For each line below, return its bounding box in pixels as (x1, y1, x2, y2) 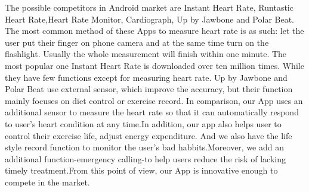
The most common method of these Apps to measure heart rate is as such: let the (5, 24, 304, 37)
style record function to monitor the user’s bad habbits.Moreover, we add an (5, 141, 285, 153)
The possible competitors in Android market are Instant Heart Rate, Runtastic (5, 1, 293, 13)
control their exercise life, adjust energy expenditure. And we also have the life (5, 129, 292, 141)
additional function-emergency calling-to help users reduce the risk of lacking (5, 152, 286, 165)
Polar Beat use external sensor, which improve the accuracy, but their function (5, 83, 293, 95)
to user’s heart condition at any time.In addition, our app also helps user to (5, 117, 282, 130)
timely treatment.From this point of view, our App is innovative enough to (5, 164, 278, 177)
